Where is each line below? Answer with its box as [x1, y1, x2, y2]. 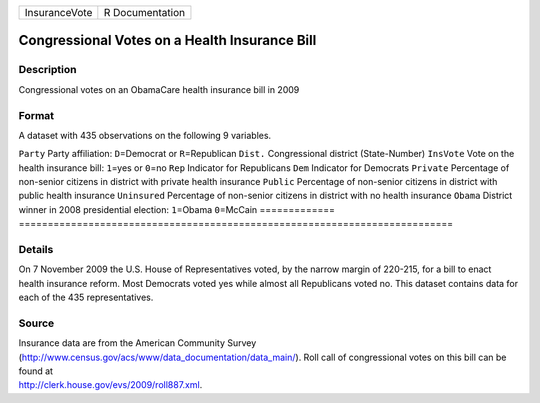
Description [18, 63, 77, 77]
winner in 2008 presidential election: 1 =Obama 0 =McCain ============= [18, 203, 335, 215]
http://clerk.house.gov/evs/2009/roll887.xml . [18, 379, 203, 391]
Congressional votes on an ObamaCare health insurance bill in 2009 [18, 83, 300, 95]
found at [18, 365, 54, 377]
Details [18, 243, 54, 257]
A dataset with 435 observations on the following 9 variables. [18, 129, 272, 141]
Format [18, 108, 55, 122]
